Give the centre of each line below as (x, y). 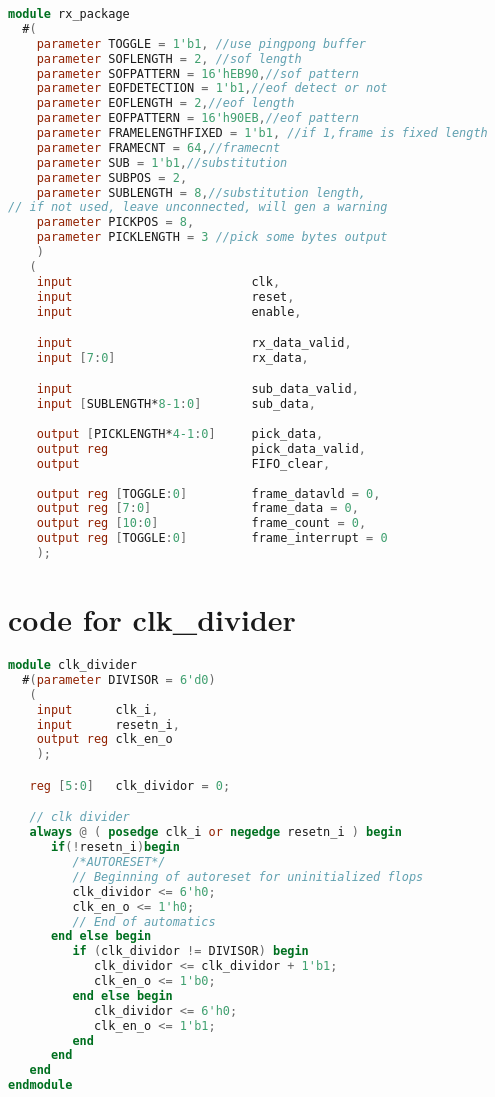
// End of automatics (144, 921)
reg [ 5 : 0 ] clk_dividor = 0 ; (130, 785)
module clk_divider (72, 665)
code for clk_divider (152, 619)
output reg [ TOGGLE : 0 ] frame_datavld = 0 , (208, 493)
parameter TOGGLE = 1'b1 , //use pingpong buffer (201, 43)
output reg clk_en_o (104, 739)
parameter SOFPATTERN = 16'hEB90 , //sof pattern (197, 73)
